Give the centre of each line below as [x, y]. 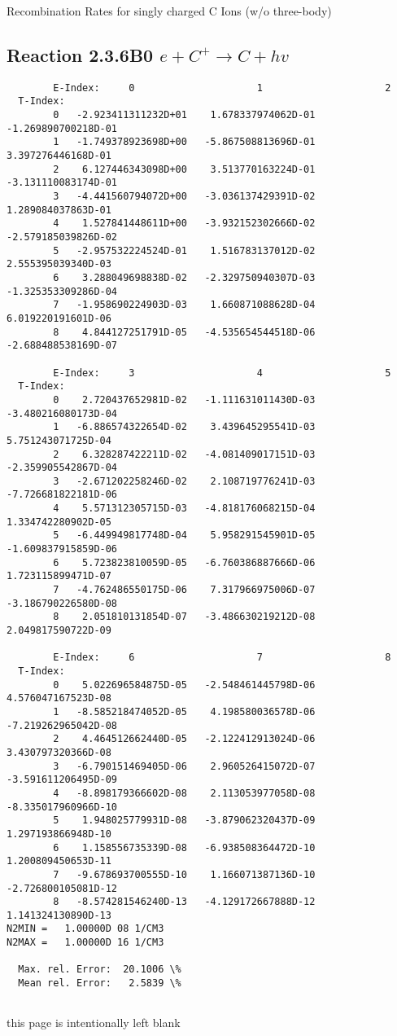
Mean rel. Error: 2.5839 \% [100, 983]
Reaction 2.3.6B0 [80, 54]
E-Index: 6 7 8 [222, 658]
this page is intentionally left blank [94, 1023]
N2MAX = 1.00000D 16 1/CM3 [85, 943]
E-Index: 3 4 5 [222, 373]
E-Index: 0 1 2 [222, 88]
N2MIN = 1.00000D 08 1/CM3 [85, 929]
